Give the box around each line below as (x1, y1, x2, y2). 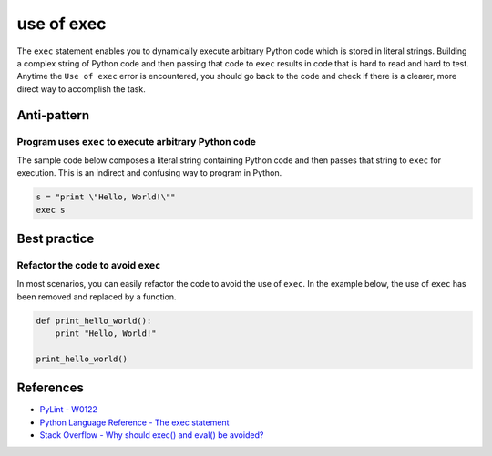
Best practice (16, 231, 95, 247)
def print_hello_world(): (36, 315, 152, 326)
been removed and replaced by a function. (16, 291, 177, 302)
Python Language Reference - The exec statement (39, 417, 230, 428)
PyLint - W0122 (39, 404, 97, 415)
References (16, 380, 84, 396)
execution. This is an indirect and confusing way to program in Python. (16, 167, 282, 178)
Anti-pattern (16, 107, 90, 123)
